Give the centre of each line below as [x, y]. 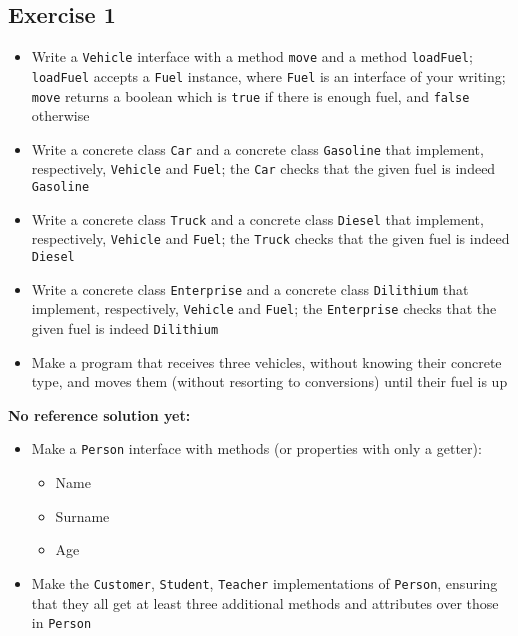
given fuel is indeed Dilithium [125, 328]
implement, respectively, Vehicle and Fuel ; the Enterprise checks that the [264, 308]
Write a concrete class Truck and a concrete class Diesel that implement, [257, 218]
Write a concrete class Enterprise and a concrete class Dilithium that [250, 288]
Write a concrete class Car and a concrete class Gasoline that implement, [257, 148]
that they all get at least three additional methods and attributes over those [265, 602]
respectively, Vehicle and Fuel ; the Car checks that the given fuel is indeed [263, 168]
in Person [61, 622]
